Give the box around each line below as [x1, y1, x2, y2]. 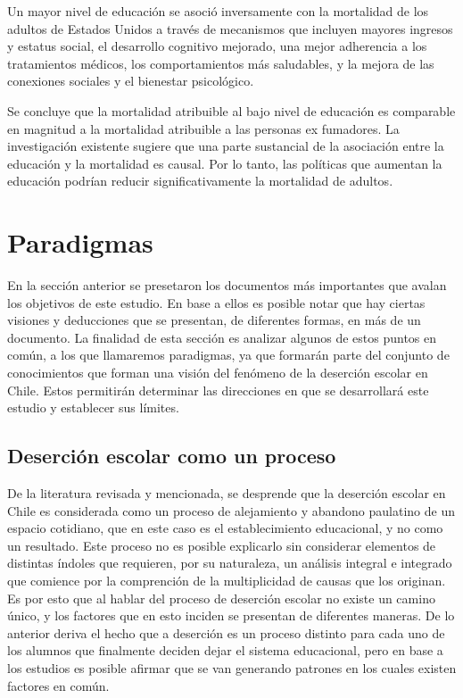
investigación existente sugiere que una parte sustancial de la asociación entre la [7, 137, 444, 155]
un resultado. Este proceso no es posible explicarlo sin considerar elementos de [7, 536, 436, 554]
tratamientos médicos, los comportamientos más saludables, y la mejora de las [7, 54, 434, 72]
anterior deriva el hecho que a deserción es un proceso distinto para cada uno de [7, 623, 445, 642]
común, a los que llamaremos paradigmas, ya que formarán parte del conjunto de [7, 345, 450, 364]
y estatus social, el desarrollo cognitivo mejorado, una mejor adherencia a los [7, 37, 427, 55]
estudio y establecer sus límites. [7, 398, 179, 417]
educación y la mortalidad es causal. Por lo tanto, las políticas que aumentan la [7, 154, 442, 172]
